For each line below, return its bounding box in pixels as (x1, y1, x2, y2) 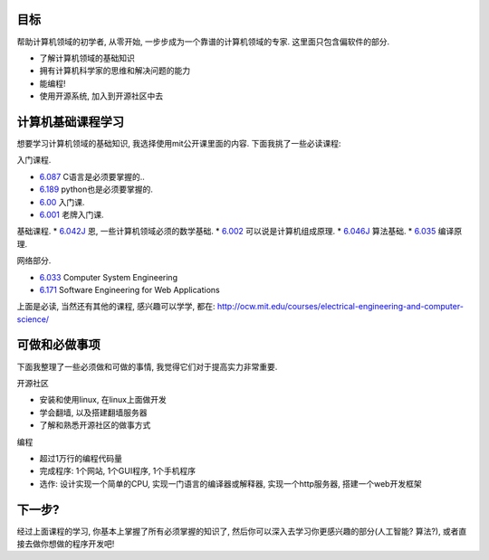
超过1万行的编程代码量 (39, 452, 122, 463)
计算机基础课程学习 (16, 114, 124, 129)
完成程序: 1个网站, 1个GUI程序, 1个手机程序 (39, 466, 197, 477)
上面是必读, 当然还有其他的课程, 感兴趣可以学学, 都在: (16, 301, 216, 312)
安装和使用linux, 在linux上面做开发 (39, 394, 167, 405)
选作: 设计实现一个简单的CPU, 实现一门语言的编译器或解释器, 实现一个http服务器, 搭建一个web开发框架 (39, 478, 422, 489)
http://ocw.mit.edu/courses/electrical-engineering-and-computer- (216, 301, 464, 312)
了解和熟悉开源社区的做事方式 (39, 420, 151, 431)
